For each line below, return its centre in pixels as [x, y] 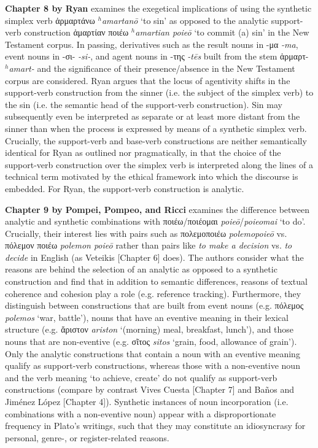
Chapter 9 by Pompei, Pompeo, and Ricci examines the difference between [157, 209]
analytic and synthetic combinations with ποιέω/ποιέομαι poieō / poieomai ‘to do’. [155, 221]
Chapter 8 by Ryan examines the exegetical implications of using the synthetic [158, 8]
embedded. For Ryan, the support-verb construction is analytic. [125, 188]
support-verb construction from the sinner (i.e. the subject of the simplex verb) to [159, 92]
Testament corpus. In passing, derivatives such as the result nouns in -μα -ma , [152, 44]
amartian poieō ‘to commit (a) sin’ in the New [222, 32]
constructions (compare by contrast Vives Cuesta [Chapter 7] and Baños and [149, 389]
